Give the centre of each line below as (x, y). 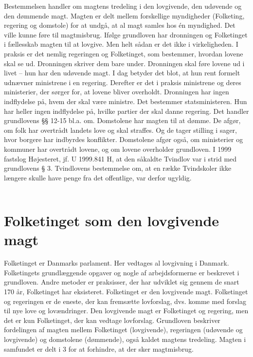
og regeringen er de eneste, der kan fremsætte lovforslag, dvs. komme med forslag (125, 301)
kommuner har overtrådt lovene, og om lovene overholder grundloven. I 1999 (118, 149)
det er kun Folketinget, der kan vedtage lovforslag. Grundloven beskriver (112, 320)
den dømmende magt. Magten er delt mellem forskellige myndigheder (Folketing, (124, 15)
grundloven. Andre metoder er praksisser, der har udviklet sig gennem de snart (122, 282)
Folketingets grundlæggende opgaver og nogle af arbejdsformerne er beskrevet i (122, 272)
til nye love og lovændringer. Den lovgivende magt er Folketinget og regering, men (126, 311)
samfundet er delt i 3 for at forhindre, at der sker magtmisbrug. (99, 348)
